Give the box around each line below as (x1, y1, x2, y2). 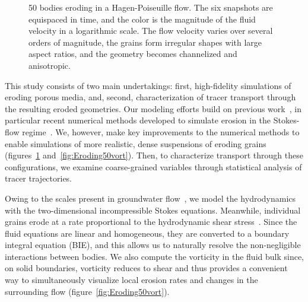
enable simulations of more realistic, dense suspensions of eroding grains (5, 137, 266, 150)
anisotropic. (28, 59, 71, 71)
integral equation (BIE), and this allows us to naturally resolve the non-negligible (5, 239, 301, 251)
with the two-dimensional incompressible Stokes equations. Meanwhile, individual (5, 204, 301, 216)
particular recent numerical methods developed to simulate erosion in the (5, 114, 271, 126)
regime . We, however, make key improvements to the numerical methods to (22, 125, 300, 138)
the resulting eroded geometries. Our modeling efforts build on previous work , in (5, 102, 301, 115)
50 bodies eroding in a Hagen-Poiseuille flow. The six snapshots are (28, 1, 273, 13)
